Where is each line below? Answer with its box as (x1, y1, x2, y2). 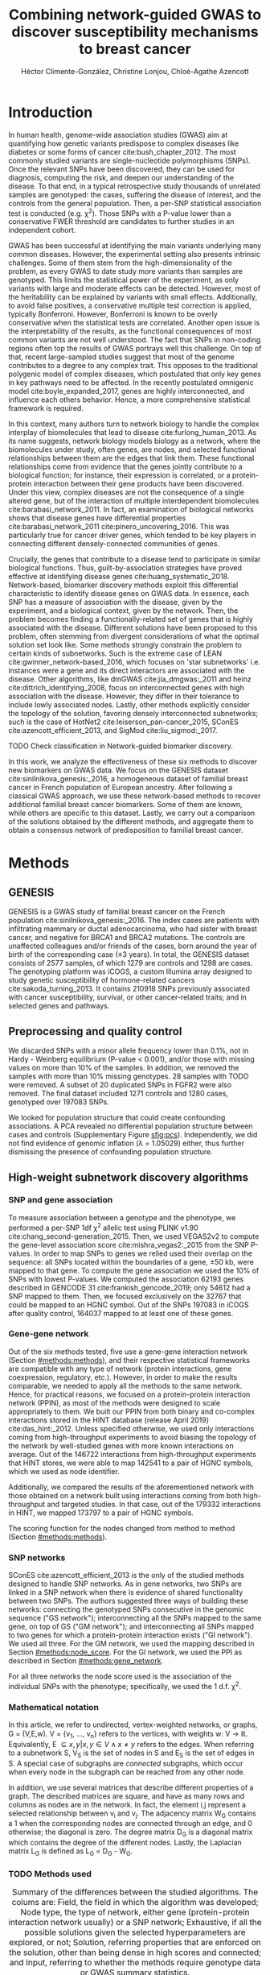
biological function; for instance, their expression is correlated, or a (8, 470, 231, 480)
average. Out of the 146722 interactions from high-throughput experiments (8, 1449, 257, 1459)
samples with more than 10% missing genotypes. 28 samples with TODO (8, 1071, 249, 1081)
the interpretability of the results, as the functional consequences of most (8, 326, 252, 336)
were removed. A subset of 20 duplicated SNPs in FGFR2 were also (8, 1080, 231, 1090)
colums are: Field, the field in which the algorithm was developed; (11, 1897, 259, 1908)
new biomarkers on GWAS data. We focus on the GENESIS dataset (8, 765, 229, 775)
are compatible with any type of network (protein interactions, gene (8, 1364, 232, 1373)
